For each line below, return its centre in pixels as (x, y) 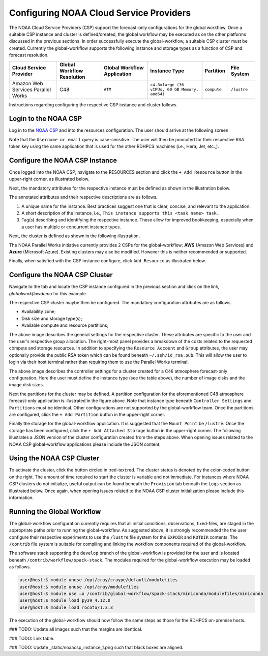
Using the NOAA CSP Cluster (54, 458)
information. (21, 498)
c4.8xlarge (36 (167, 85)
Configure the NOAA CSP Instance (63, 160)
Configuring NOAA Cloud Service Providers (100, 13)
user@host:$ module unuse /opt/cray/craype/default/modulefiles (99, 580)
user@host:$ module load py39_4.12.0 (65, 601)
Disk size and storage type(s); (52, 318)
